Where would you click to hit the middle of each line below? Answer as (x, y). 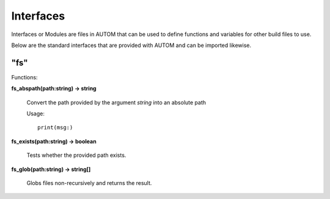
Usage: (36, 114)
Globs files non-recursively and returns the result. (89, 183)
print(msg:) (55, 128)
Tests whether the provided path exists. (76, 155)
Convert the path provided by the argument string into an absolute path (116, 102)
